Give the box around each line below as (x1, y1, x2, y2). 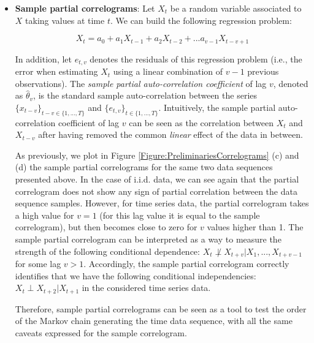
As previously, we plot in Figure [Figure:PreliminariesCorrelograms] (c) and (15, 148, 299, 161)
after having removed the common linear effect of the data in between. (38, 128, 303, 141)
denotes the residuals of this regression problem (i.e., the (90, 52, 302, 65)
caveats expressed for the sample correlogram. (15, 326, 187, 339)
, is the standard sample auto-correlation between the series (33, 89, 258, 102)
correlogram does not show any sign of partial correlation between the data (15, 184, 297, 197)
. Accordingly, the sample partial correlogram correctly (83, 257, 289, 270)
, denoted (273, 77, 308, 89)
